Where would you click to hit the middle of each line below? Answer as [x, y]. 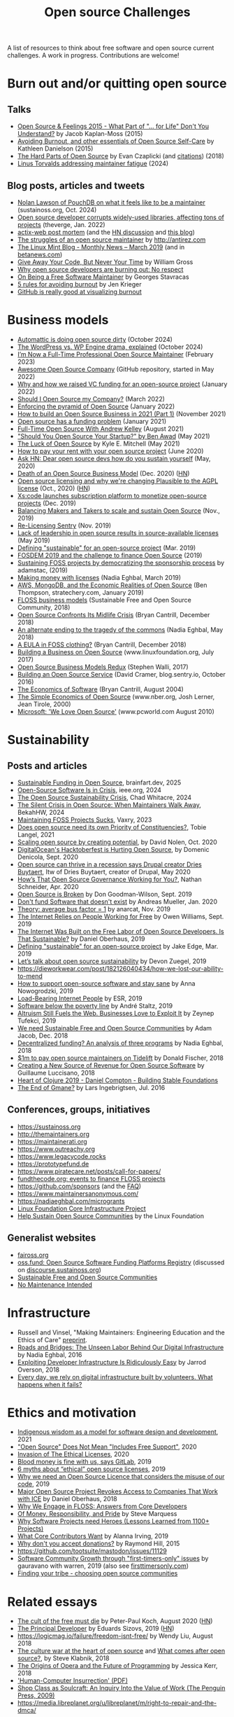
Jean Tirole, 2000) [44, 704]
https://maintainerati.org [52, 1141]
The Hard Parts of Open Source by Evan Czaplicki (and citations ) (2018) [121, 156]
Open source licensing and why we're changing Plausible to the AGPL [118, 481]
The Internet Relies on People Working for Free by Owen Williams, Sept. [120, 916]
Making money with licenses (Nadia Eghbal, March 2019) [99, 577]
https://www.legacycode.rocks [61, 1156]
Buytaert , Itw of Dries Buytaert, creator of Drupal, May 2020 [104, 871]
